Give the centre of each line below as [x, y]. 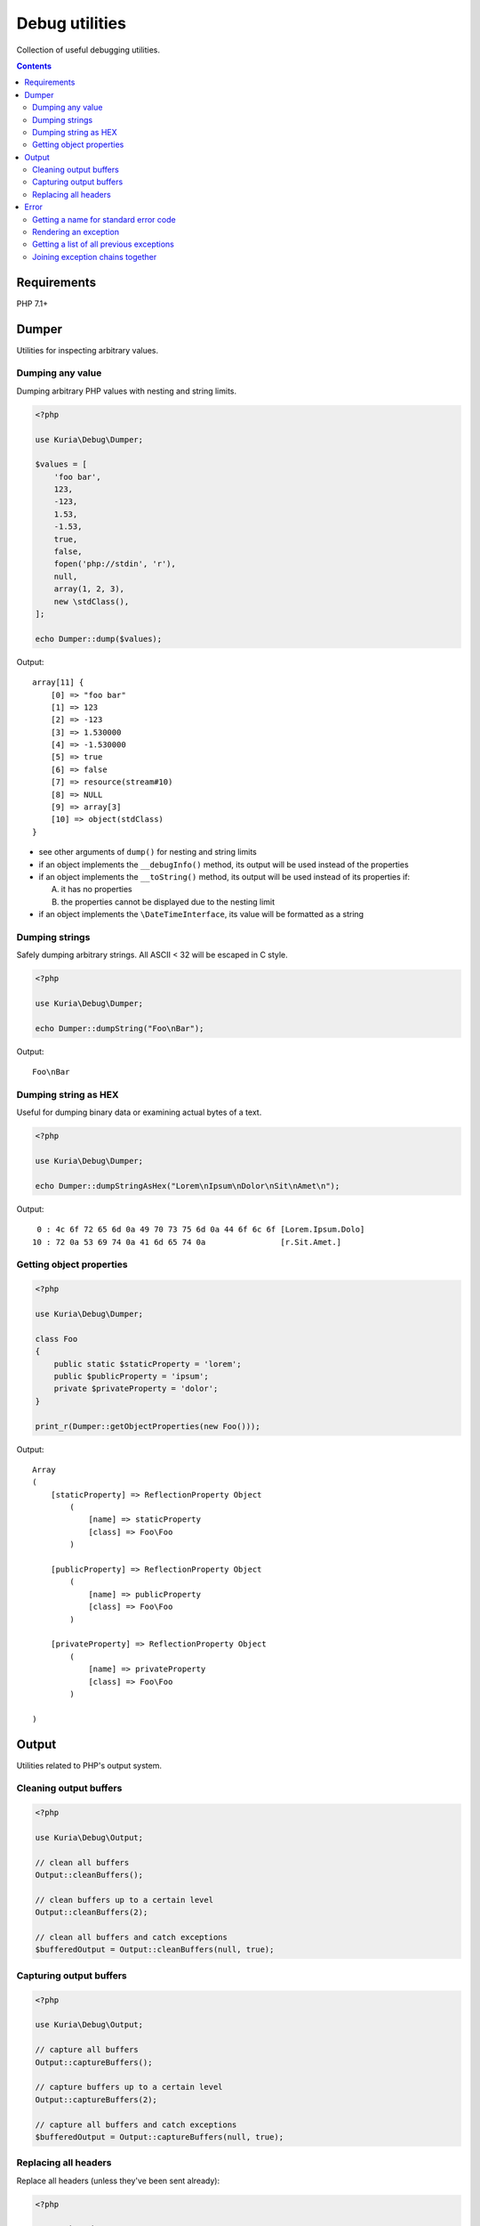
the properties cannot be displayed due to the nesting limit [168, 902]
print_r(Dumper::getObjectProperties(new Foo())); [148, 1426]
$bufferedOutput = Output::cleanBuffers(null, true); [155, 1950]
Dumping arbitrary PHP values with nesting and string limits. [127, 391]
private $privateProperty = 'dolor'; [136, 1389]
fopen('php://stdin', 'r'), [115, 564]
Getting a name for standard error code [104, 219]
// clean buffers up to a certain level [124, 1900]
